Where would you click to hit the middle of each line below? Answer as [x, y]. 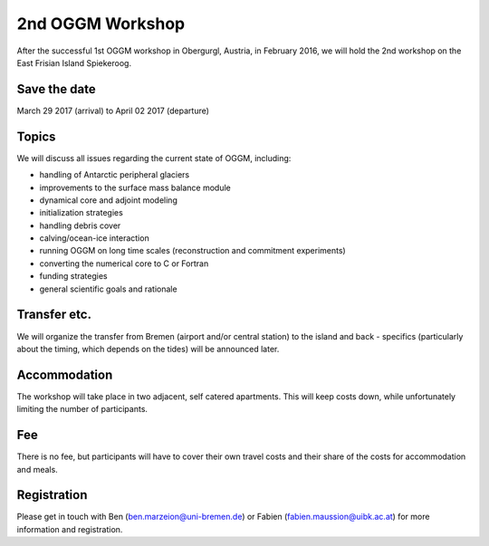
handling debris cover [80, 225]
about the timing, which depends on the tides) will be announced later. [148, 349]
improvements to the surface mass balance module [135, 187]
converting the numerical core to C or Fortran [124, 263]
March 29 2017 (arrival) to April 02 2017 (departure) [113, 110]
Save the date [57, 89]
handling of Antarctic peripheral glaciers [115, 175]
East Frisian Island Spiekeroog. [74, 62]
